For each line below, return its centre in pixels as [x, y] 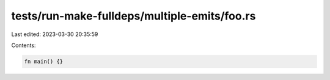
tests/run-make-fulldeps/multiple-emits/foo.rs [134, 16]
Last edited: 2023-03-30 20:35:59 [55, 34]
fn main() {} [44, 61]
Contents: [24, 45]
